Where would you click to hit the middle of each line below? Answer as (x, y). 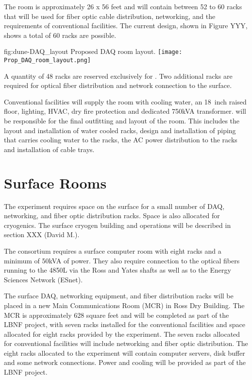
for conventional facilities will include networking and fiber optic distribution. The (126, 343)
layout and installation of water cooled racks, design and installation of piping (120, 130)
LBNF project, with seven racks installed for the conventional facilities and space (125, 324)
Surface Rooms (55, 182)
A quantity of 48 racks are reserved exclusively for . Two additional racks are (118, 76)
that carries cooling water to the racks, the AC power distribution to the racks (121, 140)
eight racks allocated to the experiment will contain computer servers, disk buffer (125, 353)
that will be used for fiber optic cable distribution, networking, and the (110, 16)
